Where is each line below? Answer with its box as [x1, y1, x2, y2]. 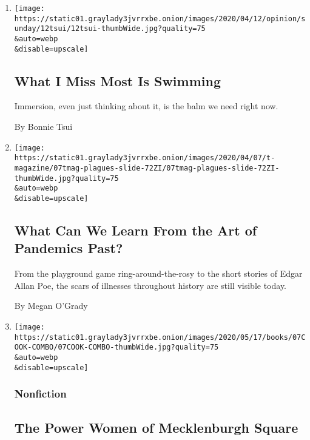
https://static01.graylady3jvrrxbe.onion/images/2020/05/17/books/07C [14, 333, 306, 342]
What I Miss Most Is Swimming [14, 71, 221, 90]
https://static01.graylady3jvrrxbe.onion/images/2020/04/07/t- [14, 154, 275, 163]
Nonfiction [14, 386, 67, 401]
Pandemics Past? [14, 239, 123, 257]
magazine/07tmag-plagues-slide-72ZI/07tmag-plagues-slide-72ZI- [14, 163, 280, 172]
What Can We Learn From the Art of [14, 221, 257, 239]
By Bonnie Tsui [14, 120, 73, 133]
